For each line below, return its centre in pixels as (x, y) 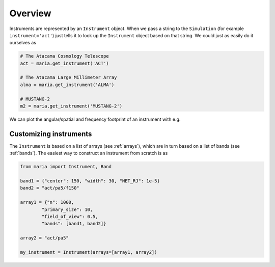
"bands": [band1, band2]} (74, 224)
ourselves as (23, 43)
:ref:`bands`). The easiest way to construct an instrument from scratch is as (89, 153)
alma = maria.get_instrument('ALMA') (67, 85)
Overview (30, 13)
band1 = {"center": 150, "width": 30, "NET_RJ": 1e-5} (90, 181)
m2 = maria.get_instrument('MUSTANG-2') (71, 106)
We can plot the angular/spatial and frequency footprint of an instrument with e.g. (95, 119)
